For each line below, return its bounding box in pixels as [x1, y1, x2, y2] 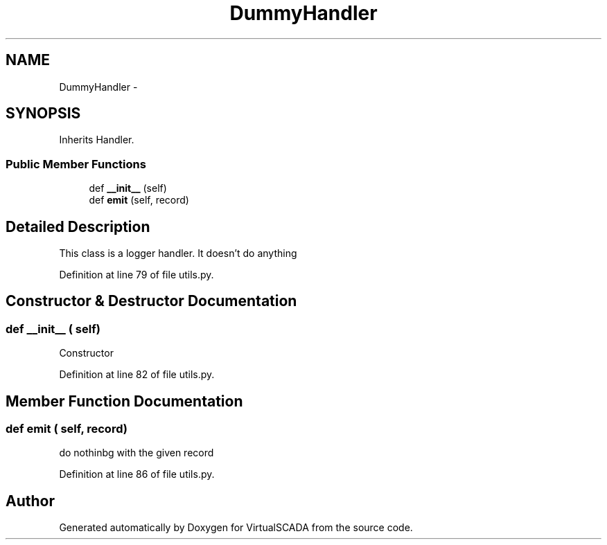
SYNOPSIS [6, 105, 81, 123]
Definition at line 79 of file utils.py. [59, 269, 214, 281]
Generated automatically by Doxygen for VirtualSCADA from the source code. [59, 521, 413, 534]
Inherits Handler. [59, 134, 134, 146]
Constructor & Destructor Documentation [6, 292, 297, 310]
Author [6, 492, 55, 510]
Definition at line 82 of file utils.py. [59, 368, 215, 381]
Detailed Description [6, 217, 150, 235]
